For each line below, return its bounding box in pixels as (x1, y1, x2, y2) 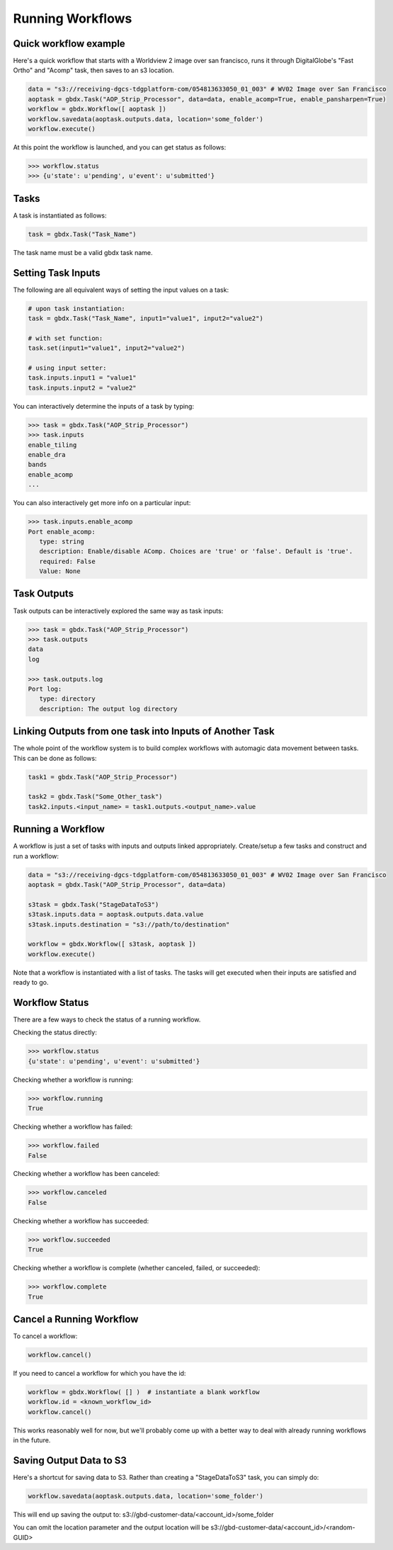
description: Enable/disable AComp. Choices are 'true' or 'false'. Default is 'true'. (39, 548, 353, 555)
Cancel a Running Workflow (13, 1313, 139, 1325)
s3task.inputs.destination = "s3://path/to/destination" (28, 920, 230, 928)
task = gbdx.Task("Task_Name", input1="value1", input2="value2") (28, 315, 263, 322)
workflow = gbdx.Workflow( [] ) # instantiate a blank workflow (28, 1388, 260, 1396)
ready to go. (13, 978, 49, 987)
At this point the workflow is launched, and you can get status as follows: (13, 142, 227, 152)
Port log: (28, 684, 62, 693)
